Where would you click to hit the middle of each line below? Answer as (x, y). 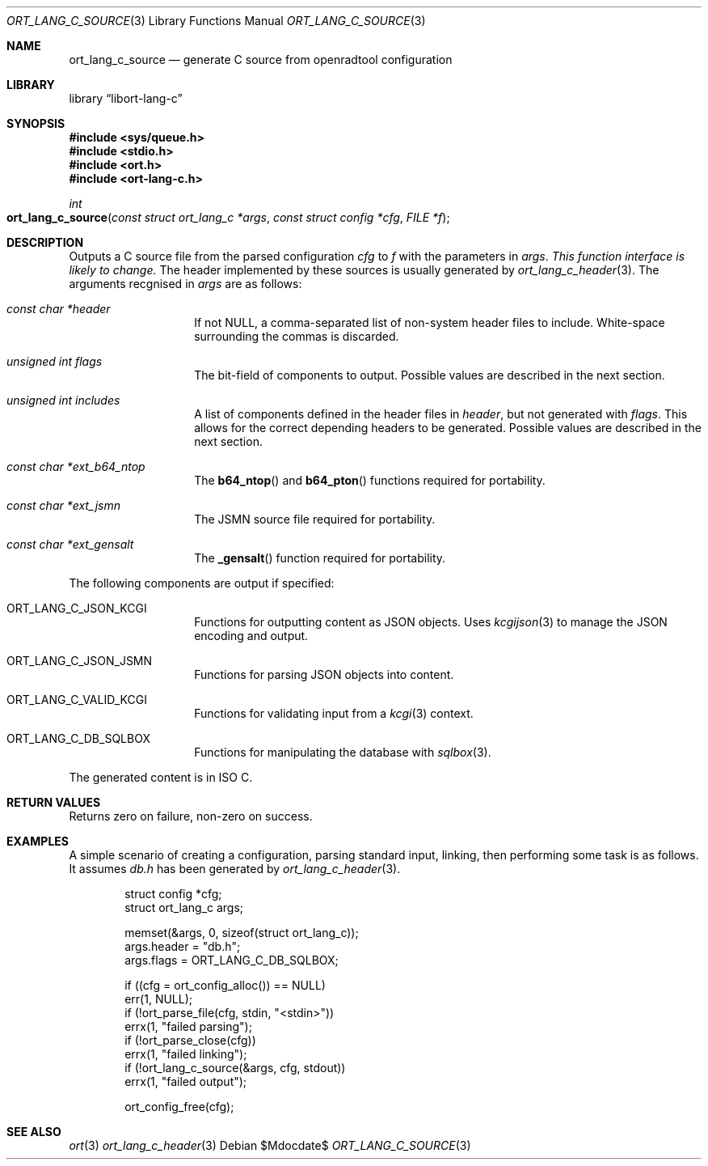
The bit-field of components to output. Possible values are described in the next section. (430, 375)
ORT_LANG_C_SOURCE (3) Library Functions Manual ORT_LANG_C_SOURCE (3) (216, 21)
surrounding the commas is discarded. (297, 336)
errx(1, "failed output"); (186, 1081)
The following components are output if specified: (202, 583)
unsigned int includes (63, 400)
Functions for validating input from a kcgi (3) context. (334, 713)
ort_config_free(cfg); (179, 1107)
